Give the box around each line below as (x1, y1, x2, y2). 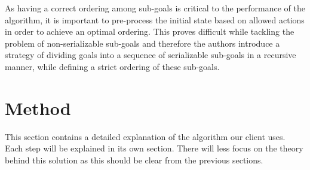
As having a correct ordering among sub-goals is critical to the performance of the (5, 2, 306, 14)
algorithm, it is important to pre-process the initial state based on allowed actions (5, 13, 305, 26)
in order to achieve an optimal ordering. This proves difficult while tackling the (5, 25, 294, 38)
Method (5, 95, 71, 120)
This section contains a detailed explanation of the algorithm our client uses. (5, 130, 286, 142)
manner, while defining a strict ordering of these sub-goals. (5, 60, 220, 72)
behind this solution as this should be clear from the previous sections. (5, 153, 263, 166)
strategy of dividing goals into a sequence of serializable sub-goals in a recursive (5, 48, 296, 61)
